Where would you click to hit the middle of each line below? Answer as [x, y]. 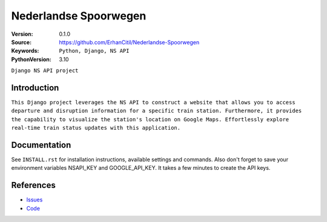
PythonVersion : [31, 59]
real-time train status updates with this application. [96, 128]
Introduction [35, 88]
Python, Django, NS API [94, 51]
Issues [35, 200]
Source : [21, 42]
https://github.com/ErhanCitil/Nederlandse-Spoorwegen [129, 42]
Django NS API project [45, 71]
